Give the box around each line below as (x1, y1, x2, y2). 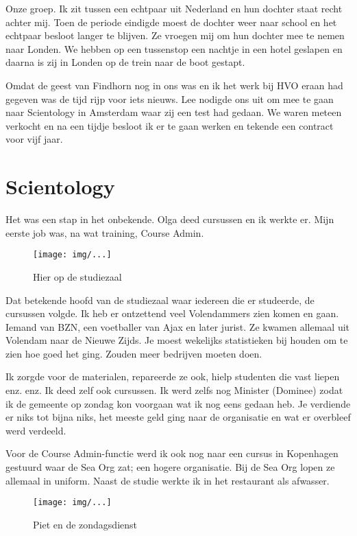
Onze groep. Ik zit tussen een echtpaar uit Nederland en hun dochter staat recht (5, 1, 343, 15)
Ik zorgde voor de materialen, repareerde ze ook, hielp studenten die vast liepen (5, 369, 340, 384)
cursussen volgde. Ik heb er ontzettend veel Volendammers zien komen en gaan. (5, 306, 339, 321)
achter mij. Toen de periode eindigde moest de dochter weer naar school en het (5, 14, 337, 29)
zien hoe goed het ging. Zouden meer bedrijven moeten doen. (5, 346, 262, 360)
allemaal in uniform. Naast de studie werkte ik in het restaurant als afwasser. (5, 473, 330, 487)
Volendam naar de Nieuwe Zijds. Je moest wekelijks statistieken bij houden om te (5, 333, 348, 347)
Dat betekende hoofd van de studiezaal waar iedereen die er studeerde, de (5, 292, 315, 307)
